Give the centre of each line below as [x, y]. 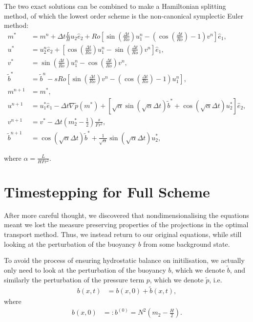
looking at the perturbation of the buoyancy [70, 244]
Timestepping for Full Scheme [107, 191]
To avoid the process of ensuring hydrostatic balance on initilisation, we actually [124, 260]
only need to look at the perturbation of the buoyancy [85, 270]
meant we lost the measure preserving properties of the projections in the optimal [126, 225]
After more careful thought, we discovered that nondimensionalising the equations [126, 215]
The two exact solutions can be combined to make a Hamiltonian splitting [115, 6]
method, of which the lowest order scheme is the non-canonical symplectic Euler [124, 15]
